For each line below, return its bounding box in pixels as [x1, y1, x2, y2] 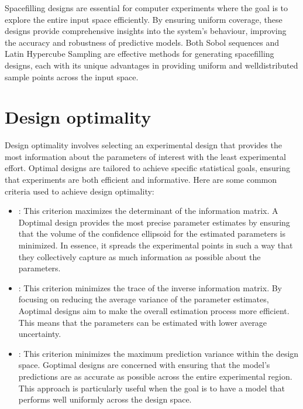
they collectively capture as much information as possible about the [18, 250, 261, 263]
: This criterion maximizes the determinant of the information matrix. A [18, 205, 278, 217]
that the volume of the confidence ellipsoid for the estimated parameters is [18, 227, 285, 240]
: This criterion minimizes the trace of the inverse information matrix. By [18, 281, 282, 294]
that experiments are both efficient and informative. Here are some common [5, 173, 277, 186]
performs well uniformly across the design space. [18, 393, 192, 405]
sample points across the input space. [5, 70, 139, 83]
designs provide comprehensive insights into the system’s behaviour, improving [5, 25, 287, 37]
